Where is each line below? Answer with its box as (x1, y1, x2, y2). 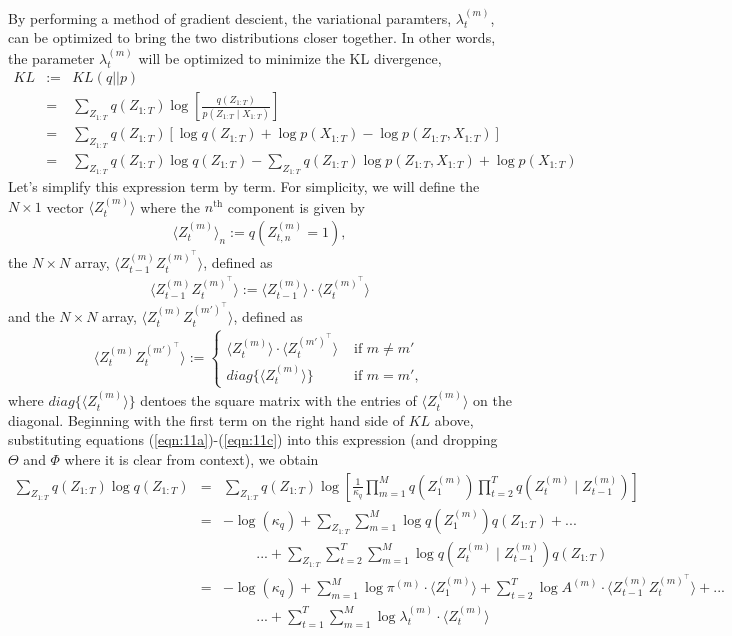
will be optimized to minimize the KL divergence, (138, 47, 442, 68)
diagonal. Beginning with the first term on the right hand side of (8, 409, 405, 430)
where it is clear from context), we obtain (64, 448, 319, 469)
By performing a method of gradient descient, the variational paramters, (8, 7, 452, 28)
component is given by (227, 196, 365, 217)
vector (46, 196, 84, 217)
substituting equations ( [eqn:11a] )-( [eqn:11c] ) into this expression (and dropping (8, 429, 498, 450)
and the (8, 306, 55, 327)
